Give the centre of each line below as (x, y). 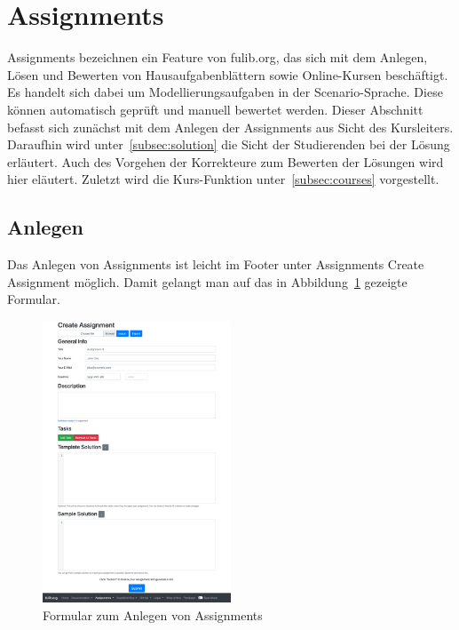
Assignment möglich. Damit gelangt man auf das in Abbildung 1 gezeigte (207, 281)
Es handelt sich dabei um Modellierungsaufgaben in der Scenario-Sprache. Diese (225, 92)
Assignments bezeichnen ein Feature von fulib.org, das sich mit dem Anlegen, (218, 57)
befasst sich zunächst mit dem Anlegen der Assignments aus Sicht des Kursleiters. (230, 127)
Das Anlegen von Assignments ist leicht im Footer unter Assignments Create (216, 264)
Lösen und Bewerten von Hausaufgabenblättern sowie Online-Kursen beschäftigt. (228, 74)
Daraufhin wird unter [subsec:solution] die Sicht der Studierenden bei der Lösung (229, 144)
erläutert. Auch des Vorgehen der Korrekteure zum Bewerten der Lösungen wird (226, 161)
